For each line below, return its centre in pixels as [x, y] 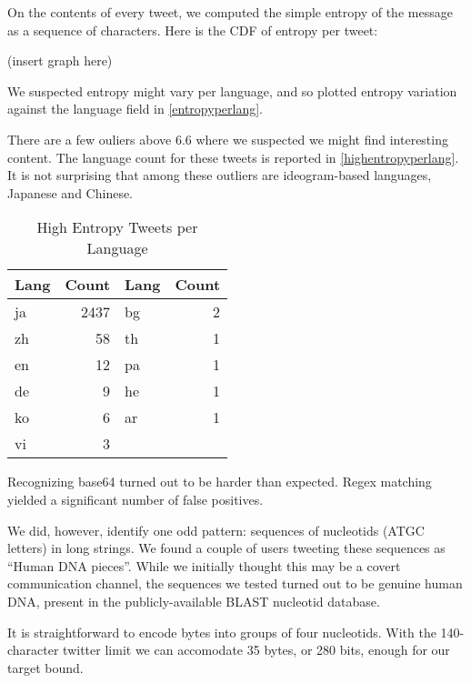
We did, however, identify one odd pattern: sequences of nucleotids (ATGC [216, 530]
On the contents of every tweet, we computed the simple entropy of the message [230, 12]
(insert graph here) [60, 60]
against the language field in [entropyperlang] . [135, 109]
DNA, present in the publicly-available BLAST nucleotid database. [194, 601]
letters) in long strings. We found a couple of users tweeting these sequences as [226, 548]
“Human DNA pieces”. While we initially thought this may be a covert [204, 565]
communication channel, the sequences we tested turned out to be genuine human [235, 583]
